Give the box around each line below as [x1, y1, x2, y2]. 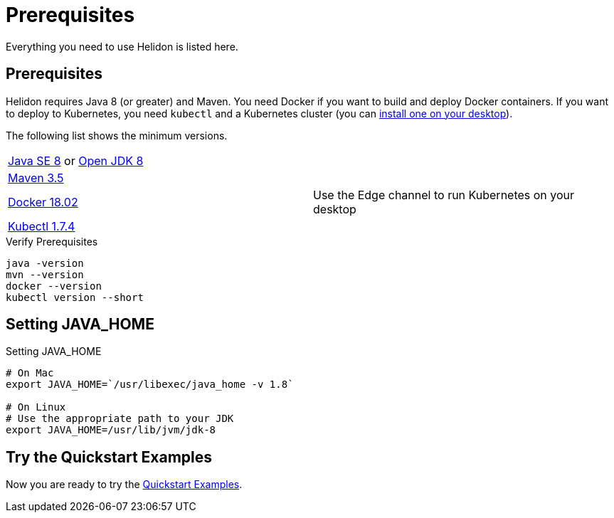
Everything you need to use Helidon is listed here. [6, 40, 238, 53]
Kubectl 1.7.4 [8, 218, 75, 233]
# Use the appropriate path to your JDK [6, 413, 234, 425]
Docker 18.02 [8, 194, 78, 209]
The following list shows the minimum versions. [6, 129, 228, 142]
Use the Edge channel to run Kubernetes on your [313, 187, 575, 202]
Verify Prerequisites [6, 235, 98, 248]
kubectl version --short [6, 291, 144, 303]
